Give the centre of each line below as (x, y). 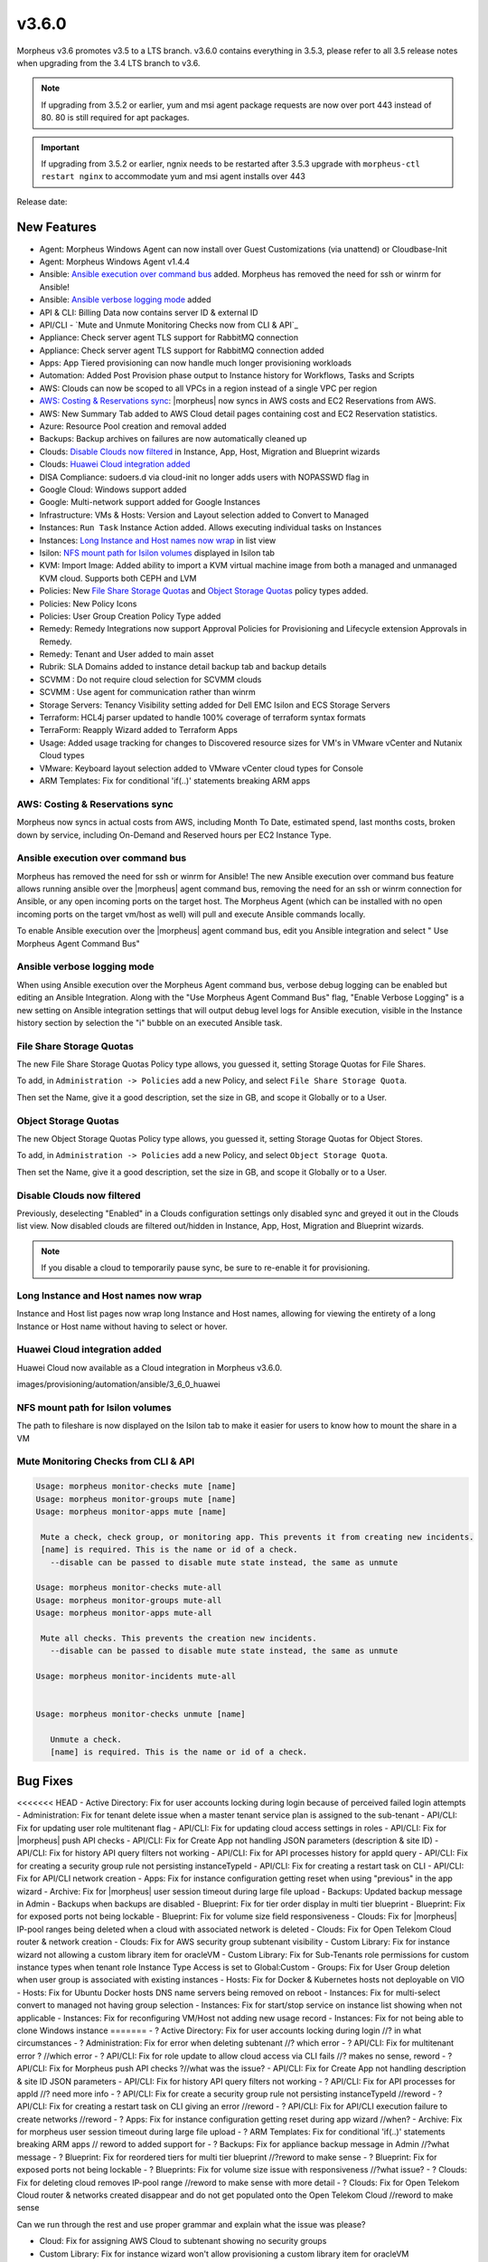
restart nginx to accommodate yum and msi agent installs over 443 (174, 176)
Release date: (42, 201)
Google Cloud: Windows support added (113, 489)
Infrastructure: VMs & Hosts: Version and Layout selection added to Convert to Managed (204, 515)
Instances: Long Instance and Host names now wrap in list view (158, 540)
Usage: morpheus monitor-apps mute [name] (131, 1511)
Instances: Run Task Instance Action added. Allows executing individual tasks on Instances (211, 527)
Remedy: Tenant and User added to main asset (127, 654)
